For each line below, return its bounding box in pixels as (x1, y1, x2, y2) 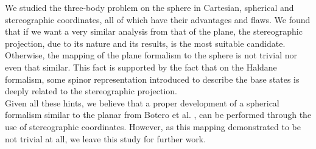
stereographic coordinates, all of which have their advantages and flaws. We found (5, 13, 311, 26)
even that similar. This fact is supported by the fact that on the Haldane (5, 60, 277, 73)
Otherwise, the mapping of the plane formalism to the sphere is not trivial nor (5, 49, 298, 61)
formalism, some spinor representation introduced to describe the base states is (5, 72, 300, 85)
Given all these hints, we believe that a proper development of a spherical (5, 96, 279, 109)
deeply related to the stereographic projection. (5, 85, 177, 97)
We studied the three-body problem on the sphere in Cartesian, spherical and (5, 1, 294, 13)
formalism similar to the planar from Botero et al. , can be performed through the (5, 108, 312, 121)
